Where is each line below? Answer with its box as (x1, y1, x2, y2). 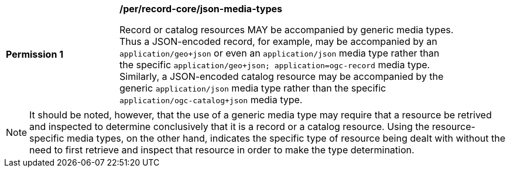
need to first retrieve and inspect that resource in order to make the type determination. (29, 144, 415, 156)
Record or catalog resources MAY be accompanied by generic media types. (119, 24, 454, 36)
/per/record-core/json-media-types (119, 3, 283, 15)
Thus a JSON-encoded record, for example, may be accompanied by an (119, 36, 437, 47)
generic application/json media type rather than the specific (119, 82, 386, 94)
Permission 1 (6, 48, 64, 60)
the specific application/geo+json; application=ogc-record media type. (119, 59, 430, 71)
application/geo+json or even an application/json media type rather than (119, 47, 440, 59)
